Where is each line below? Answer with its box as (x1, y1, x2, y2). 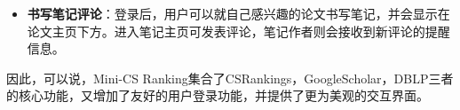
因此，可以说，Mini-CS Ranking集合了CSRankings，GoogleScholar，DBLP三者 (6, 68, 454, 87)
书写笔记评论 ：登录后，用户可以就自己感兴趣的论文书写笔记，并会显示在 (27, 4, 450, 22)
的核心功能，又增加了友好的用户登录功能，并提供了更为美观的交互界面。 (6, 86, 429, 105)
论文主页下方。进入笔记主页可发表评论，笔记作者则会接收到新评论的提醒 (27, 21, 450, 40)
